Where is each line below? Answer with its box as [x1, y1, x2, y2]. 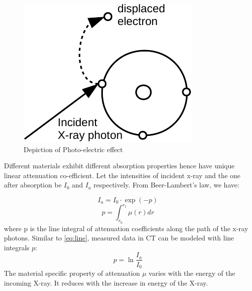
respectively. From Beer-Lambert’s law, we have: [94, 180, 240, 190]
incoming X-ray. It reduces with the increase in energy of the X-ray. [4, 277, 208, 288]
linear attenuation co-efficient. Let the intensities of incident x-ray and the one [4, 170, 241, 180]
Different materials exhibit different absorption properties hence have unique [4, 160, 235, 171]
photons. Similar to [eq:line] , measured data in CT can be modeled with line [4, 233, 234, 243]
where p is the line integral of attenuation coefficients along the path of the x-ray [4, 223, 249, 233]
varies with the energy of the [149, 267, 235, 278]
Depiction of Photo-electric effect [24, 144, 123, 154]
